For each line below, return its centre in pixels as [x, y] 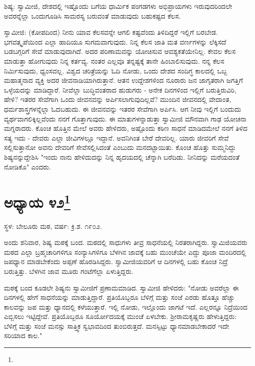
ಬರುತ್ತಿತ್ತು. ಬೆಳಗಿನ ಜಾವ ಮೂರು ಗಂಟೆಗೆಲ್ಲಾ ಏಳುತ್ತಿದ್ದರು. [69, 271]
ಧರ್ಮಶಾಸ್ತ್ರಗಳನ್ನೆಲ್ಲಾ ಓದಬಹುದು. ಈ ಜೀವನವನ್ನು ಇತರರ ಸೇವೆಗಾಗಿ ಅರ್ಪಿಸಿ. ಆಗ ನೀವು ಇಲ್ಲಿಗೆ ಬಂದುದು [123, 109]
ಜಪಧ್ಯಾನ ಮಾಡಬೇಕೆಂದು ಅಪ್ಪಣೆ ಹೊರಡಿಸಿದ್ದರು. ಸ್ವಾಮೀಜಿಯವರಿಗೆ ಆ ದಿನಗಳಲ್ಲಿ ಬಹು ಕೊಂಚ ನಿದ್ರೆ [116, 261]
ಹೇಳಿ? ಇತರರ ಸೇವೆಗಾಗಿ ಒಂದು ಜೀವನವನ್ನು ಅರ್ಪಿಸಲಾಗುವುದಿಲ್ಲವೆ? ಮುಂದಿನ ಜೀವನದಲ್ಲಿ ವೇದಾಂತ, [118, 99]
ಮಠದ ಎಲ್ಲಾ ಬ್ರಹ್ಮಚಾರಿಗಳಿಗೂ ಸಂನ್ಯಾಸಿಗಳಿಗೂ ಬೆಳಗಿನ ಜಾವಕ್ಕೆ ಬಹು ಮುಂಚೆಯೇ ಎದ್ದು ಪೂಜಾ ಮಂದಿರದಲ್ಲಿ [125, 252]
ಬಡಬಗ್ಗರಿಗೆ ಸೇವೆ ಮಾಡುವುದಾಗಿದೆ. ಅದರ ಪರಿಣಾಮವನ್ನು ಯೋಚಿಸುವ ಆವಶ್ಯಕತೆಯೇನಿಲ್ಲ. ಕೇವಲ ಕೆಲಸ [120, 51]
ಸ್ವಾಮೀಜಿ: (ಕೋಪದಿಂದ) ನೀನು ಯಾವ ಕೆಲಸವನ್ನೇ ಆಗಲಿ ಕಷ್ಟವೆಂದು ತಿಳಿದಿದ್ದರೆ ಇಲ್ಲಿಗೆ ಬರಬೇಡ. [111, 32]
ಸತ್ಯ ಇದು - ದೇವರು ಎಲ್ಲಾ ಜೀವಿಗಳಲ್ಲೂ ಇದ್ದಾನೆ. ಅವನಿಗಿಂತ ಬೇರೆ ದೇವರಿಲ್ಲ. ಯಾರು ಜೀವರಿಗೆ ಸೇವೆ [116, 137]
